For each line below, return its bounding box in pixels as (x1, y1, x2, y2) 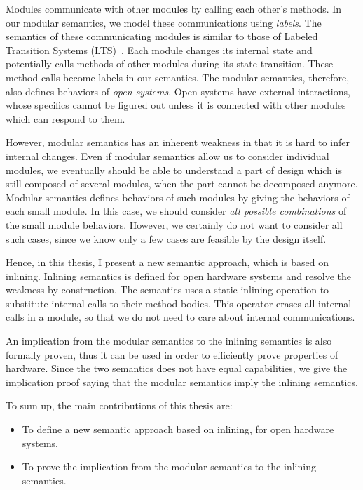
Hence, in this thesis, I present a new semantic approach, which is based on (6, 255, 329, 270)
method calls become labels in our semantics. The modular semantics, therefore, (6, 69, 350, 84)
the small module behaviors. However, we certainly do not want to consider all (6, 217, 343, 232)
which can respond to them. (6, 111, 125, 126)
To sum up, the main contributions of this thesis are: (6, 398, 233, 413)
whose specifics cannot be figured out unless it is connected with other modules (6, 98, 346, 112)
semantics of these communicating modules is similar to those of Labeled (6, 29, 318, 44)
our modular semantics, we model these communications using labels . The (6, 15, 322, 29)
